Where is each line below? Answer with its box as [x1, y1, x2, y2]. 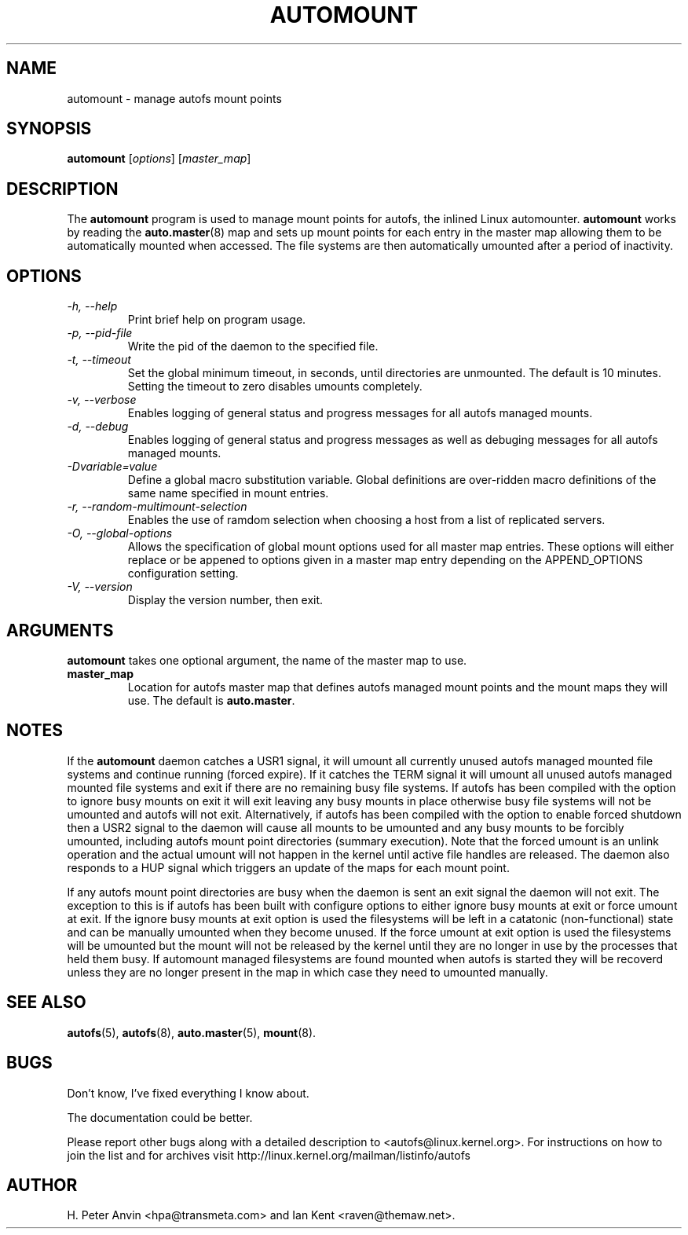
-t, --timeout [67, 353, 131, 367]
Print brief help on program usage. [127, 313, 306, 327]
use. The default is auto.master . [127, 693, 295, 707]
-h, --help [67, 299, 118, 313]
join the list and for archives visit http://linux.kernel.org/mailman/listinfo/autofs [67, 1148, 470, 1162]
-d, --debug [67, 420, 129, 434]
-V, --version [67, 580, 133, 594]
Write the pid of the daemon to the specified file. [127, 339, 379, 354]
